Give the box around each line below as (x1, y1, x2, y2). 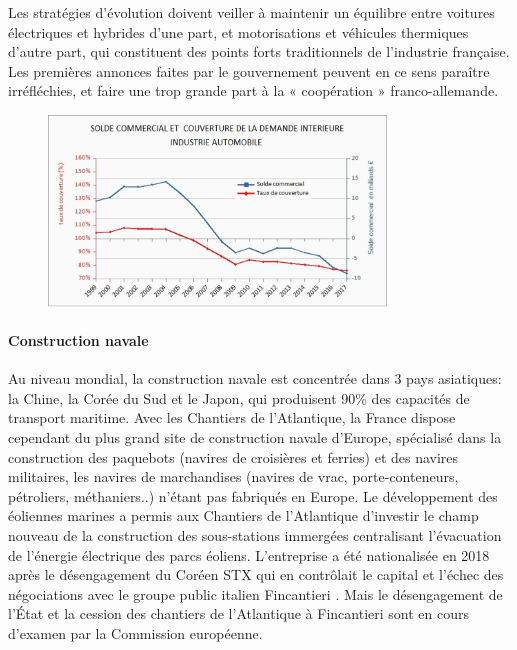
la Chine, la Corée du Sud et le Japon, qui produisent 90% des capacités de (8, 387, 470, 408)
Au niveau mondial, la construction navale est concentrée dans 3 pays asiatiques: (8, 368, 502, 389)
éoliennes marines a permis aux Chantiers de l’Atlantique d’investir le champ (8, 505, 479, 526)
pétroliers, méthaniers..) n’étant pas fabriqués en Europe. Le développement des (8, 485, 498, 506)
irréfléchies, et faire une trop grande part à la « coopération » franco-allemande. (8, 80, 499, 101)
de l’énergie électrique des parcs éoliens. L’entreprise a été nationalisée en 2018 (8, 544, 490, 565)
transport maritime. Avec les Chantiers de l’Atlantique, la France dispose (8, 407, 456, 428)
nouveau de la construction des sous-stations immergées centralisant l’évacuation (8, 524, 502, 545)
